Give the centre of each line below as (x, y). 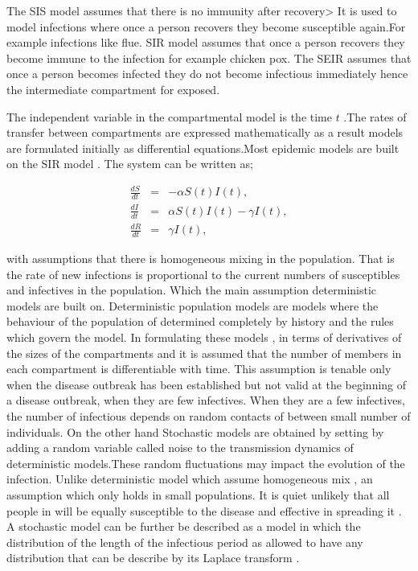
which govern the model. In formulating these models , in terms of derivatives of (204, 337)
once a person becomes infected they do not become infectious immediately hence (207, 74)
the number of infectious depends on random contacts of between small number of (209, 416)
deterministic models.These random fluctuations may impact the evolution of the (206, 463)
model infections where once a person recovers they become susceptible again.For (206, 26)
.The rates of (375, 116)
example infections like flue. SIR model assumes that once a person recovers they (206, 42)
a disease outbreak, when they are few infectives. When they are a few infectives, (206, 400)
